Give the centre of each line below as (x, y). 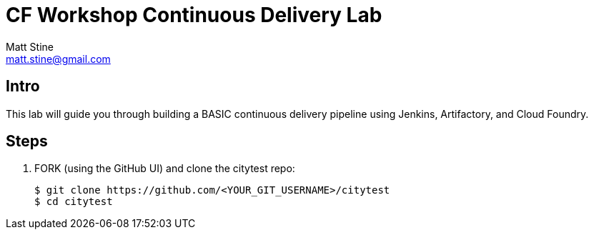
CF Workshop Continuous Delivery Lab (194, 15)
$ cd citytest (74, 202)
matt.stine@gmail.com (58, 59)
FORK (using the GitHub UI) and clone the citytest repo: (165, 169)
